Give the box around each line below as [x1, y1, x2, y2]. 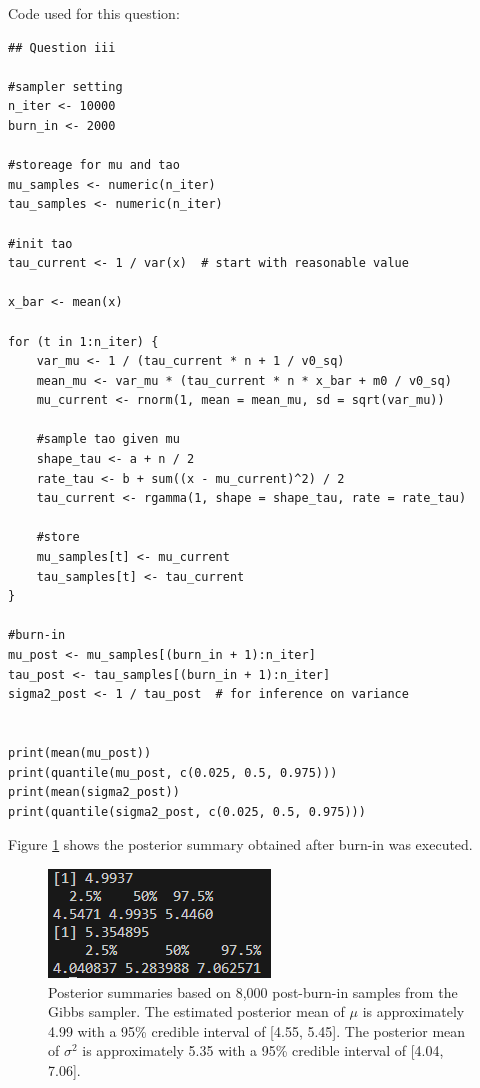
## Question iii [8, 40, 116, 55]
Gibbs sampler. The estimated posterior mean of [48, 1001, 345, 1022]
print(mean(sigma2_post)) [8, 785, 180, 800]
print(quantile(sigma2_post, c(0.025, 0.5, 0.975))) [8, 804, 366, 819]
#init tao [8, 236, 73, 251]
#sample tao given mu [36, 432, 180, 447]
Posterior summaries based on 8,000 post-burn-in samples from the [48, 981, 458, 1002]
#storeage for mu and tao [8, 158, 180, 173]
